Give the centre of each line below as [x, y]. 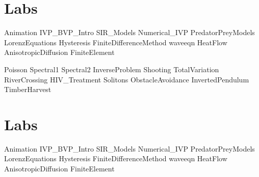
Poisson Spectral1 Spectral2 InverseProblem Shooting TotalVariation [112, 69]
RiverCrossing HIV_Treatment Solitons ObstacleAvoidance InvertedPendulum [127, 79]
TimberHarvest [28, 89]
